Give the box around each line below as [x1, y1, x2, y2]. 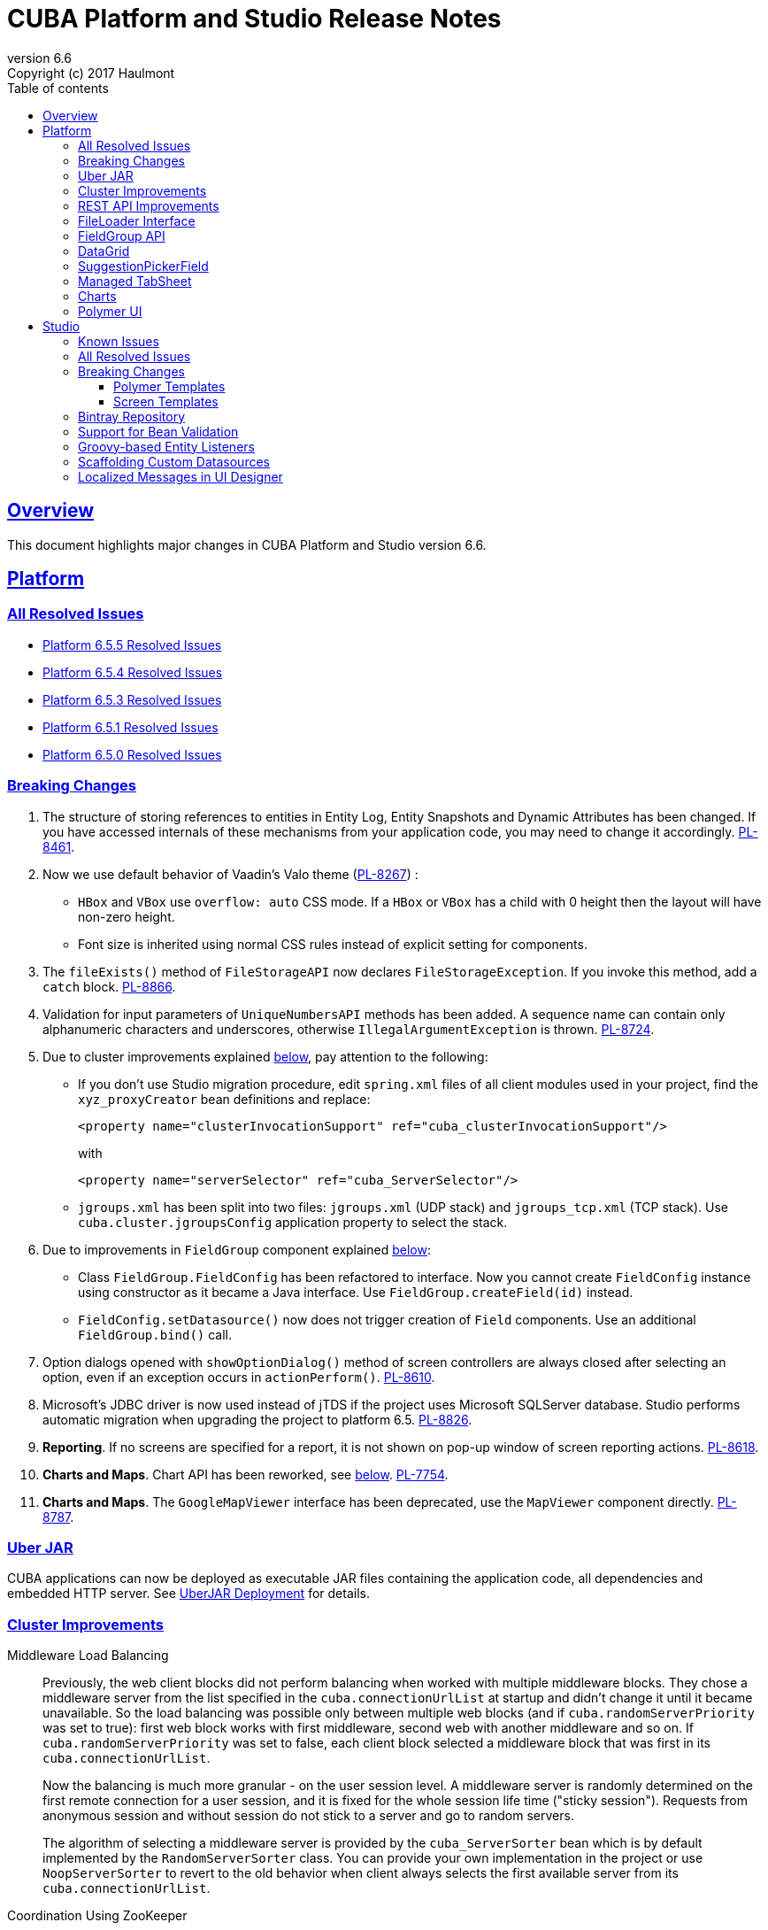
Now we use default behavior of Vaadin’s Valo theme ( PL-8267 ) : [42, 866, 419, 882]
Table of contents [7, 80, 109, 96]
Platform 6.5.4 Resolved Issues [42, 664, 223, 680]
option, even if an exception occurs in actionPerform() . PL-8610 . [42, 1369, 435, 1385]
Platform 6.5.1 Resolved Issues [42, 719, 219, 735]
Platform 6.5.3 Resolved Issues [42, 691, 222, 707]
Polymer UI [78, 303, 142, 319]
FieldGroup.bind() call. [78, 1326, 233, 1342]
